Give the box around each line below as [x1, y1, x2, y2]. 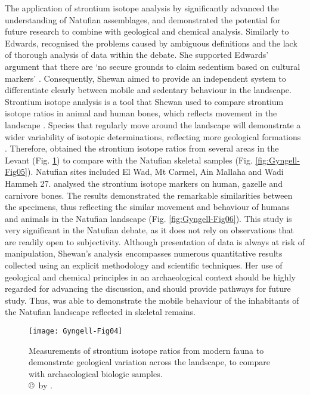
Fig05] [5, 165, 27, 178]
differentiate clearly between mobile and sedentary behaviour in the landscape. [5, 84, 292, 96]
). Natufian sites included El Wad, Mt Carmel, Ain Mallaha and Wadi [27, 165, 284, 178]
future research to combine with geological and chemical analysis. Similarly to [5, 25, 289, 38]
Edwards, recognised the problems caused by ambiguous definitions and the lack [5, 36, 297, 49]
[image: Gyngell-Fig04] [29, 327, 123, 336]
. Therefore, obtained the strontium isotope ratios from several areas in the [5, 142, 279, 155]
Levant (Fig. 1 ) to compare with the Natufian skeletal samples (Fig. [5, 153, 253, 166]
